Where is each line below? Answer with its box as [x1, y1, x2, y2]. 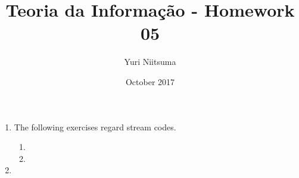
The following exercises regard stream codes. [14, 120, 176, 133]
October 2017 [125, 75, 175, 88]
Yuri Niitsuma [124, 55, 176, 68]
